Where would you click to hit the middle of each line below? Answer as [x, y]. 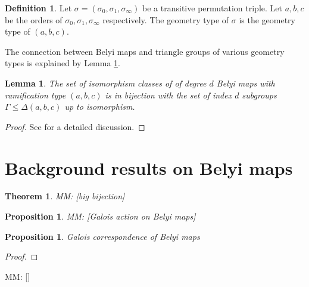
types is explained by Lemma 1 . [63, 63]
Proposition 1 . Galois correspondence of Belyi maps [102, 236]
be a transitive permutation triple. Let [212, 8]
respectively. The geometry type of [166, 19]
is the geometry [267, 19]
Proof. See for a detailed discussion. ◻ [75, 126]
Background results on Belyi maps [149, 167]
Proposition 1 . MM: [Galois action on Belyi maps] [100, 216]
